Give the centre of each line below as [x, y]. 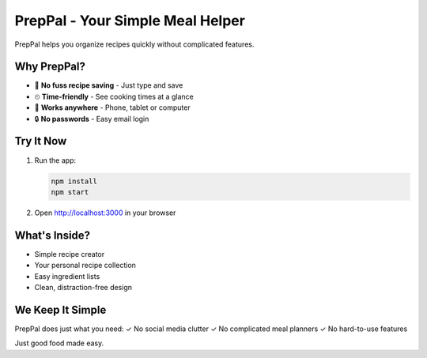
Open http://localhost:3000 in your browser [105, 213]
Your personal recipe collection [85, 266]
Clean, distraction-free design [83, 287]
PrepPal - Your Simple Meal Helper [130, 21]
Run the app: [55, 160]
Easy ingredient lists [67, 276]
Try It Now [41, 141]
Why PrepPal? [50, 67]
